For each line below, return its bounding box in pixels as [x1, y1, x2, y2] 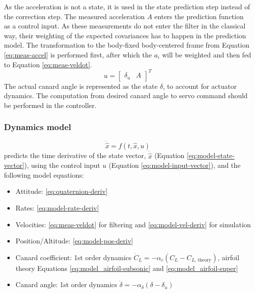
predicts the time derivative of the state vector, [4, 150, 146, 160]
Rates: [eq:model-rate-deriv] [15, 202, 99, 213]
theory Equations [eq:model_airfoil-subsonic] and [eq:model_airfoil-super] [15, 263, 238, 273]
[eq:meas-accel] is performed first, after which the [4, 49, 152, 59]
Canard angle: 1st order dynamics [15, 279, 117, 290]
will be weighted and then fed [162, 49, 252, 59]
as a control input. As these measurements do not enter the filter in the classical [4, 21, 246, 31]
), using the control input [24, 160, 100, 170]
